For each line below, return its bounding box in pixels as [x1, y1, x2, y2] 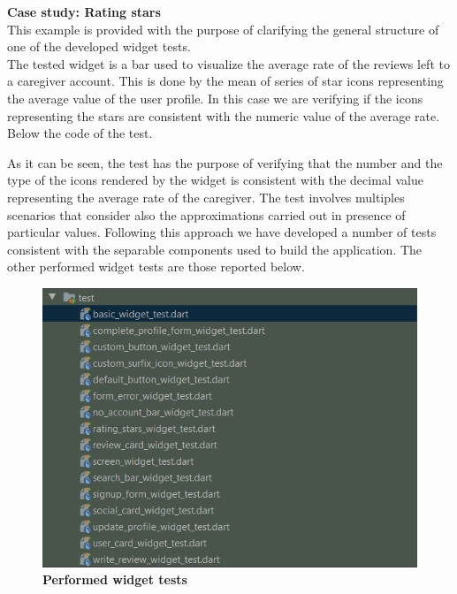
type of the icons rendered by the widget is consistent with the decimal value [7, 171, 423, 189]
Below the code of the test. [7, 124, 153, 142]
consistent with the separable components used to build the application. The [7, 240, 423, 258]
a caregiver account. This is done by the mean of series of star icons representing [7, 72, 444, 90]
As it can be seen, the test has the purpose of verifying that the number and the [7, 153, 443, 171]
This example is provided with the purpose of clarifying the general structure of [7, 19, 439, 38]
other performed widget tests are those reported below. [7, 257, 305, 276]
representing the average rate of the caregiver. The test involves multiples [7, 187, 405, 206]
